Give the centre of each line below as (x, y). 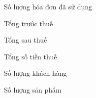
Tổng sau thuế (26, 40)
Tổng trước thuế (29, 23)
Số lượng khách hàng (35, 73)
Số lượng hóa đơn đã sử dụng (48, 6)
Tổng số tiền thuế (31, 56)
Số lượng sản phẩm (33, 89)
